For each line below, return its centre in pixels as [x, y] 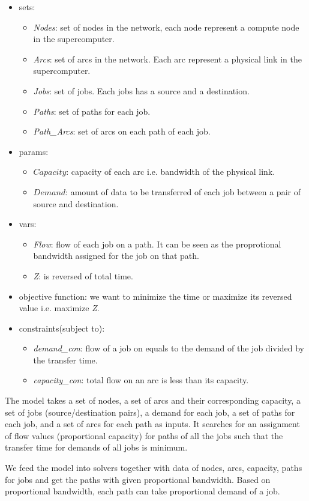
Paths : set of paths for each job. [92, 111]
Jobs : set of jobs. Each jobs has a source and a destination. [141, 90]
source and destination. [76, 203]
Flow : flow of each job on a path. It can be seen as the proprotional [157, 244]
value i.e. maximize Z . [59, 308]
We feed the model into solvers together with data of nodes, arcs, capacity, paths [154, 468]
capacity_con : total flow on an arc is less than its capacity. [141, 380]
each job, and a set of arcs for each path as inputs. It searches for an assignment [152, 424]
